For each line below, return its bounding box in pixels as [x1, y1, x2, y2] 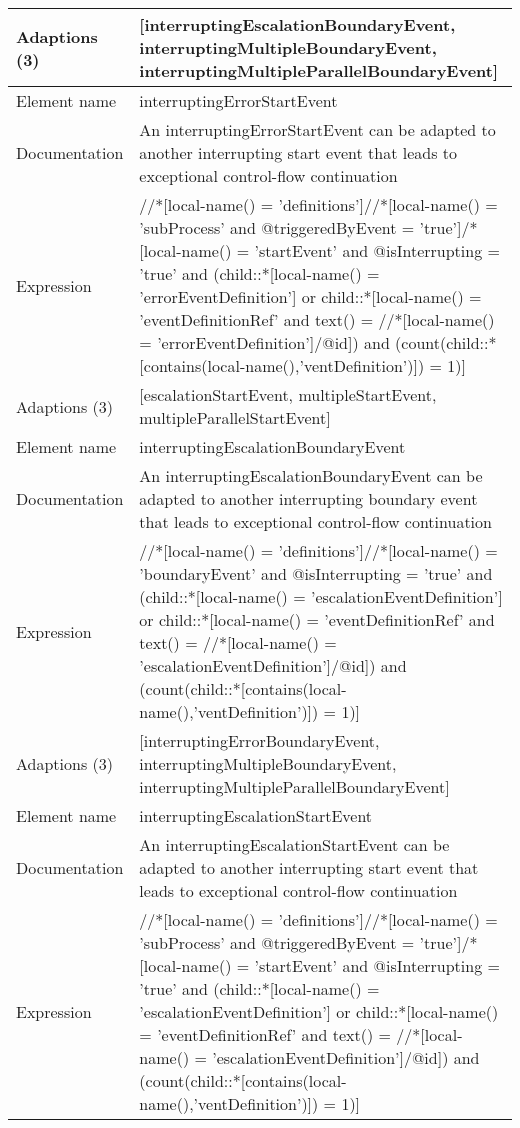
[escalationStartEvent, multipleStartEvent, [139, 383, 437, 406]
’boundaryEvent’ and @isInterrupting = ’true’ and [139, 562, 493, 585]
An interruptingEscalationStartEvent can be [139, 833, 450, 856]
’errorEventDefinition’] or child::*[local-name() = [139, 285, 482, 308]
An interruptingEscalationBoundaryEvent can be [139, 464, 483, 487]
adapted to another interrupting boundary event [139, 487, 478, 510]
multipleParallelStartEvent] [139, 406, 331, 429]
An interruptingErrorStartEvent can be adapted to [139, 118, 496, 141]
